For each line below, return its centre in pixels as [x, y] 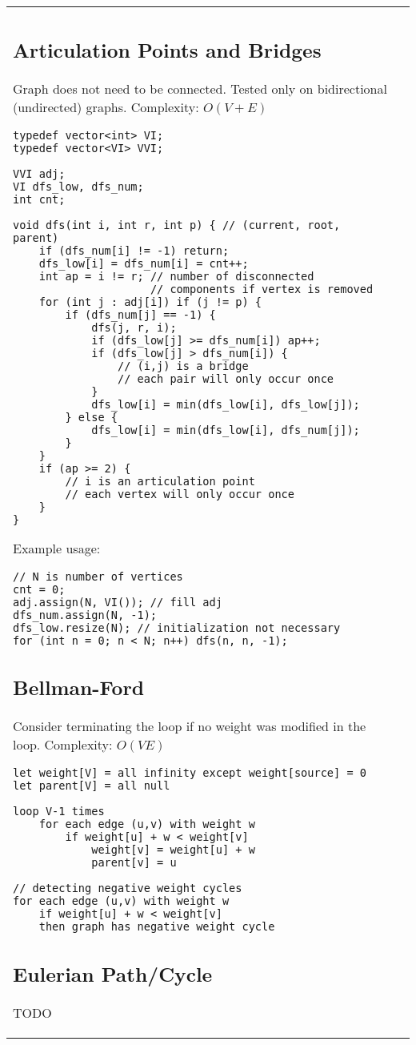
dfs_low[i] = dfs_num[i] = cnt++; [144, 263]
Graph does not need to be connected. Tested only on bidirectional [200, 88]
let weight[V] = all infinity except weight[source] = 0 [190, 773]
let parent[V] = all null [92, 786]
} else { [91, 417]
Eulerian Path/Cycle [113, 973]
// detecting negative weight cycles [128, 888]
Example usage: [57, 548]
